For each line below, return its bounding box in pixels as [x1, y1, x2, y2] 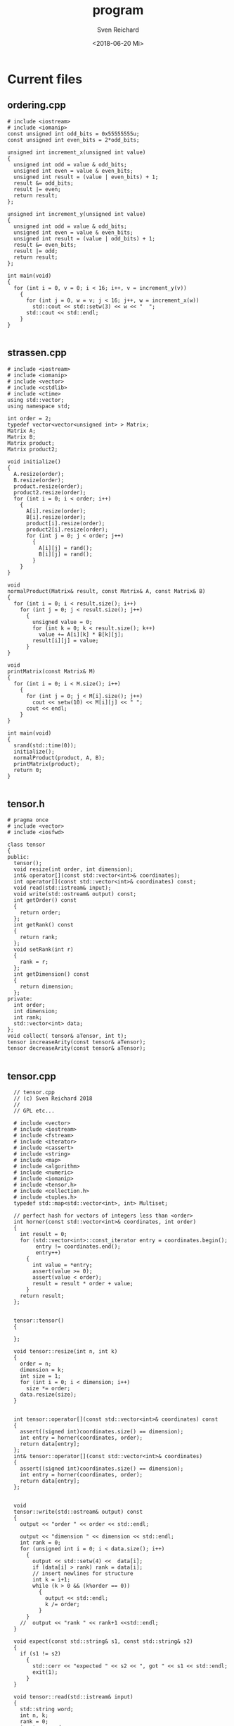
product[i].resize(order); [25, 520, 105, 527]
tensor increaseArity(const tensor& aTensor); [7, 1039, 146, 1046]
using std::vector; [7, 396, 65, 403]
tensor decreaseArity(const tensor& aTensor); [7, 1045, 146, 1052]
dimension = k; [20, 1366, 65, 1373]
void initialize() [7, 458, 61, 465]
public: [7, 854, 30, 861]
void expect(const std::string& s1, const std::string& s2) [13, 1638, 193, 1645]
